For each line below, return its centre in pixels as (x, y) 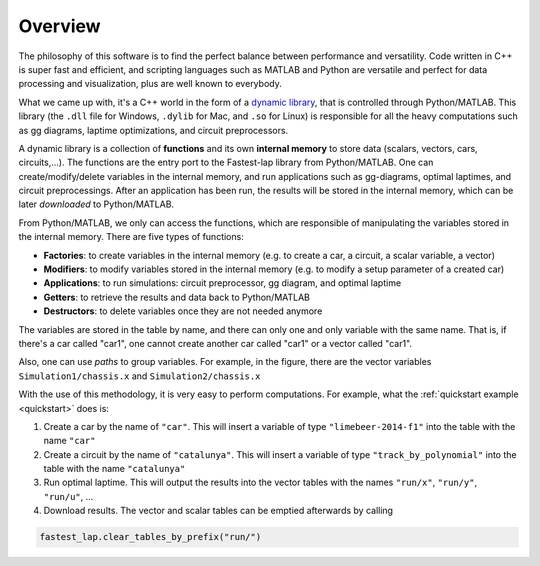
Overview (59, 26)
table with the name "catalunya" (114, 469)
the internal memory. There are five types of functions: (131, 237)
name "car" (69, 441)
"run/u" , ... (68, 496)
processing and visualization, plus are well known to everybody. (150, 84)
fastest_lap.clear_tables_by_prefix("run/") (150, 537)
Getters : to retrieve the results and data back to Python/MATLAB (176, 297)
